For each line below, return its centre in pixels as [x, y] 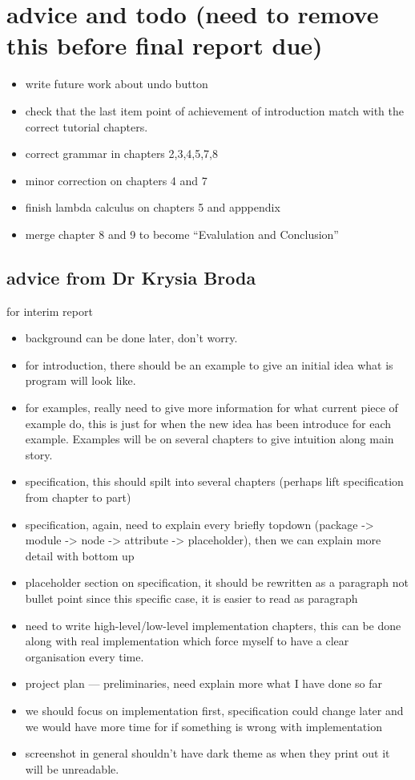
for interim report [50, 311]
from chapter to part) [78, 497]
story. [39, 454]
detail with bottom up [80, 555]
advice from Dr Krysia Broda [131, 277]
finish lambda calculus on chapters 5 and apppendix [153, 207]
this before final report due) [165, 45]
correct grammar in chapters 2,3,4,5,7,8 [122, 154]
